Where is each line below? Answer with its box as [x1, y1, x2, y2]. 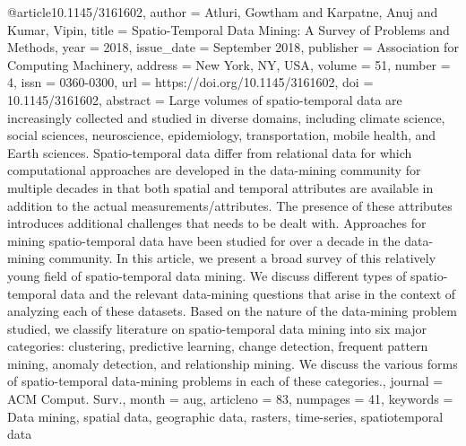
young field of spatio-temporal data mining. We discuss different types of [7, 266, 407, 284]
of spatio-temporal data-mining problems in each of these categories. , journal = [7, 372, 444, 390]
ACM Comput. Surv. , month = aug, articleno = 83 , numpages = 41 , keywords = [7, 389, 453, 408]
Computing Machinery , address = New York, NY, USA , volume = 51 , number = [7, 55, 451, 74]
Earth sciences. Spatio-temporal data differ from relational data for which [7, 143, 412, 162]
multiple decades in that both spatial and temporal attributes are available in [7, 178, 434, 197]
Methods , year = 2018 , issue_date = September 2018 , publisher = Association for [7, 38, 459, 57]
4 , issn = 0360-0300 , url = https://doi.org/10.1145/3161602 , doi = [7, 73, 374, 92]
